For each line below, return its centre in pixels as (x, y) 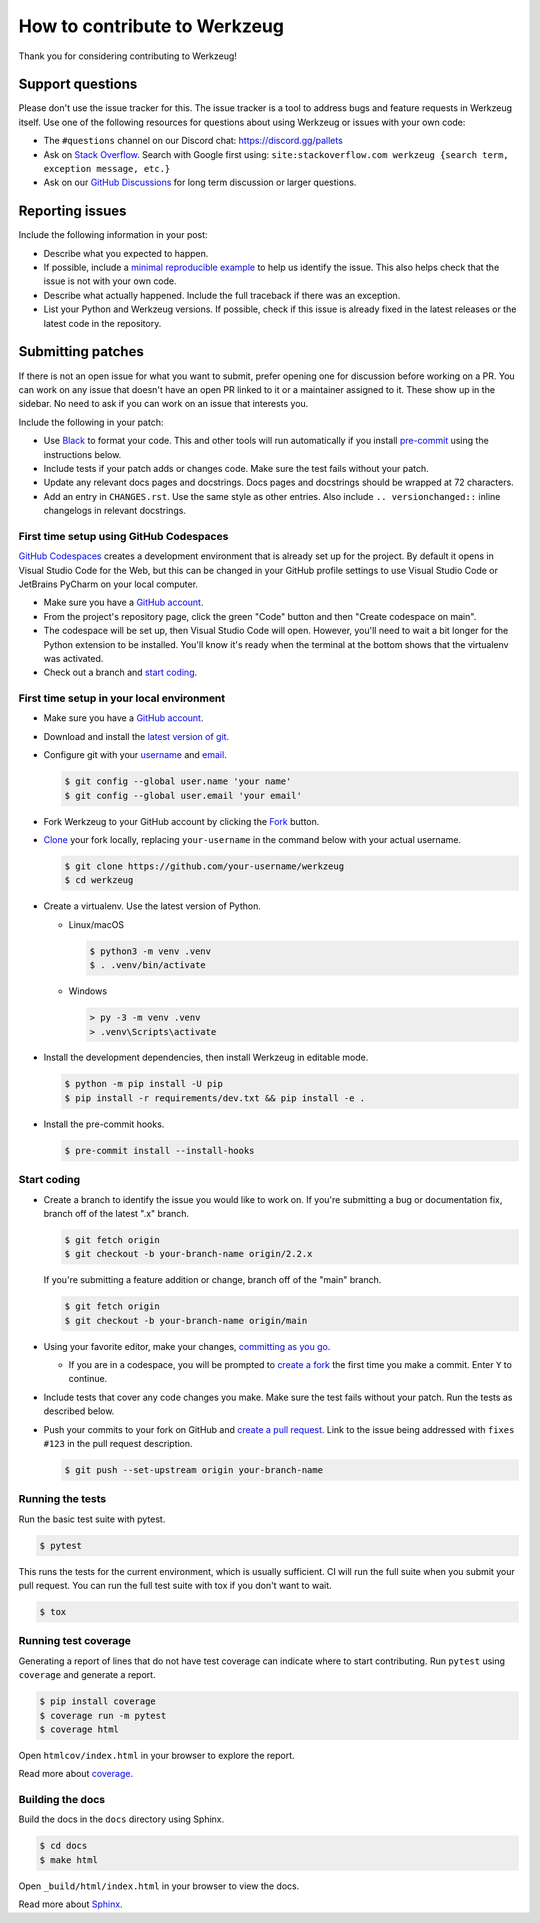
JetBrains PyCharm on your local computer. (108, 584)
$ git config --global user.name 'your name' (178, 781)
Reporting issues (72, 211)
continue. (88, 1379)
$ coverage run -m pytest (103, 1715)
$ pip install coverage (98, 1701)
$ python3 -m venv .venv (150, 951)
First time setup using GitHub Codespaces (123, 536)
